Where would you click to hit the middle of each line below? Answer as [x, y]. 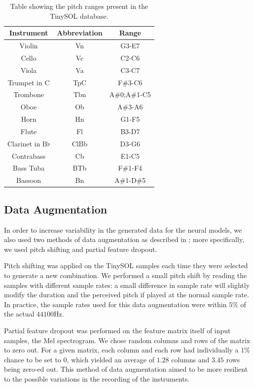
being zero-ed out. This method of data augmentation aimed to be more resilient [126, 369]
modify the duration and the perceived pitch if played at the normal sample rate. [127, 295]
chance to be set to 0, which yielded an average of [79, 359]
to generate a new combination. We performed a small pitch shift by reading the [126, 275]
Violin [29, 46]
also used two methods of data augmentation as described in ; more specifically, [124, 239]
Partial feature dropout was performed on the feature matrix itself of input [117, 330]
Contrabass [29, 156]
